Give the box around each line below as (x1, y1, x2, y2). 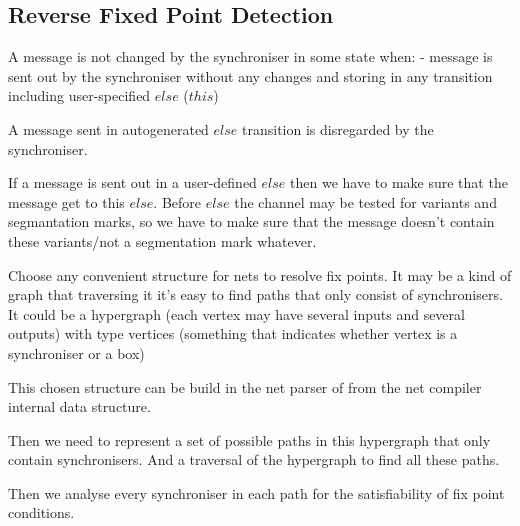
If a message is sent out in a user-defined (8, 172, 257, 193)
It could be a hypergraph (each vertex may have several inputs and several (8, 303, 465, 324)
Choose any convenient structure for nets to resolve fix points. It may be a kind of (8, 264, 512, 285)
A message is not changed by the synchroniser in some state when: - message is (8, 46, 493, 67)
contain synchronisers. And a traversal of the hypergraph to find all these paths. (8, 449, 500, 470)
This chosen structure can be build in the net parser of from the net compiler (8, 376, 482, 397)
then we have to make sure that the (290, 172, 508, 193)
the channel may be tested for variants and (234, 191, 497, 212)
